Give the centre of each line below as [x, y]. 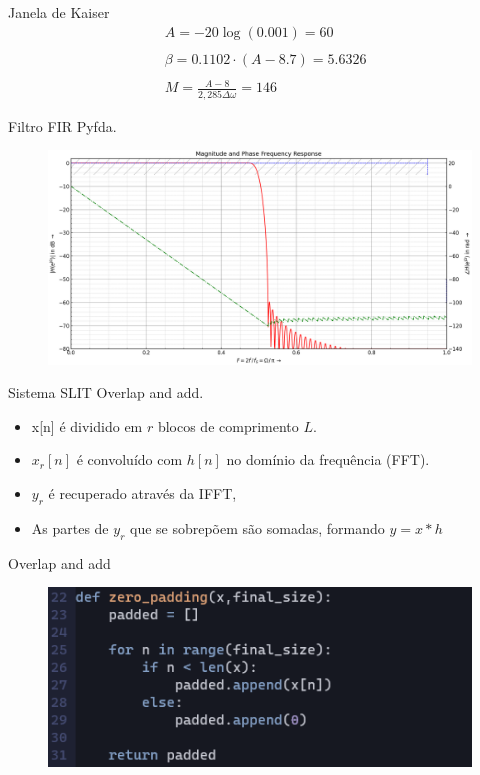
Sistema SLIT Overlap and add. [106, 392]
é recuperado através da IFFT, [142, 493]
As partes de [70, 527]
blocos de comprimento [228, 425]
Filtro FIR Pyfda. [62, 125]
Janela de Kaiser [59, 12]
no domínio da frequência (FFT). [328, 459]
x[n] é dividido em [87, 425]
